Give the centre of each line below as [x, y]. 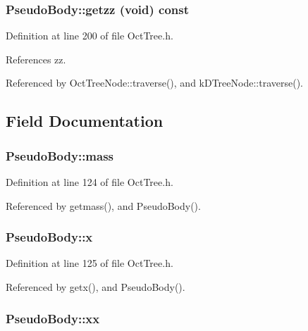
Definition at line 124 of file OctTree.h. [90, 182]
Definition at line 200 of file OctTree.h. [90, 36]
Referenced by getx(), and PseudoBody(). [96, 287]
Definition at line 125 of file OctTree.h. [90, 263]
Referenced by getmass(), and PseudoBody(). [103, 205]
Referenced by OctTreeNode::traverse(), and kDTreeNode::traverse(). [154, 83]
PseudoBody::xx [53, 318]
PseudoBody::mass [60, 155]
